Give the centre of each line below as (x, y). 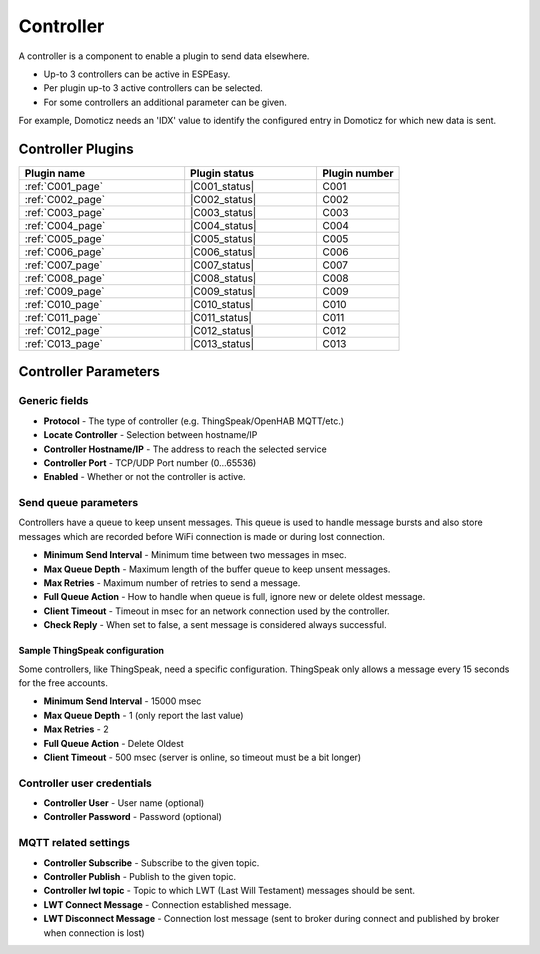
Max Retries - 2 (76, 729)
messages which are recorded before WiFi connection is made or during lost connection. (201, 536)
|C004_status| (223, 226)
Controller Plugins (76, 148)
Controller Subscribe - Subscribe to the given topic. (151, 862)
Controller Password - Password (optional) (132, 817)
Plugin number (357, 173)
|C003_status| (223, 213)
